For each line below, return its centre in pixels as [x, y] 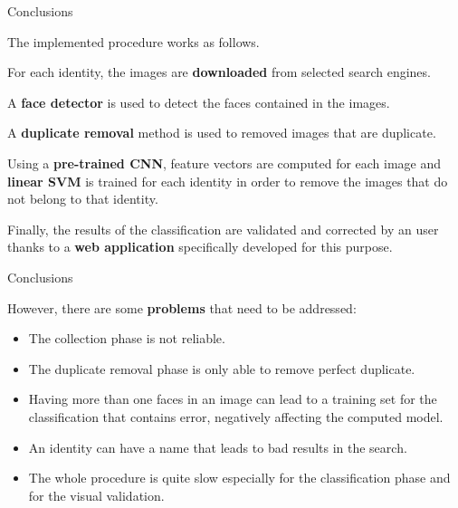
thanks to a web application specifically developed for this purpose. [200, 247]
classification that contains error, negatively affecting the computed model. [236, 416]
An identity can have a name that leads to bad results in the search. [218, 447]
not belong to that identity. [83, 199]
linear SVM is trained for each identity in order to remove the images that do [228, 181]
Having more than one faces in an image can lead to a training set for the [233, 399]
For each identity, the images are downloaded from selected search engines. [219, 72]
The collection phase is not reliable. [127, 338]
